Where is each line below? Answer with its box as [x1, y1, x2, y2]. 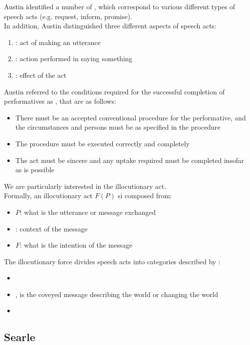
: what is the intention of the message [20, 240, 132, 250]
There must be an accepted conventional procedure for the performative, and [15, 112, 246, 122]
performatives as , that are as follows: [4, 96, 116, 106]
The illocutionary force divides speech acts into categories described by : [4, 256, 221, 266]
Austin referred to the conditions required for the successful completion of [4, 86, 225, 96]
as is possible [15, 164, 55, 175]
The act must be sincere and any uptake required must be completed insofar [15, 155, 244, 165]
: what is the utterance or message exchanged [20, 207, 156, 217]
